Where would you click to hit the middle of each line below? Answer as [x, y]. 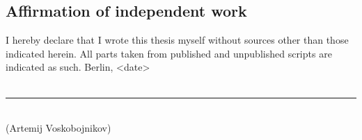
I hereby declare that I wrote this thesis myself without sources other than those [177, 40]
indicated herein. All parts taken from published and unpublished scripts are [169, 53]
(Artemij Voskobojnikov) [58, 128]
